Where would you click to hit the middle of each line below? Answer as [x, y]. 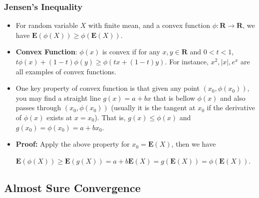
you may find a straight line [58, 98]
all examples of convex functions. [66, 71]
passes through [38, 107]
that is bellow [174, 98]
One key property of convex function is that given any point [108, 88]
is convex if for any [131, 52]
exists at [59, 117]
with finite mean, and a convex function [149, 25]
